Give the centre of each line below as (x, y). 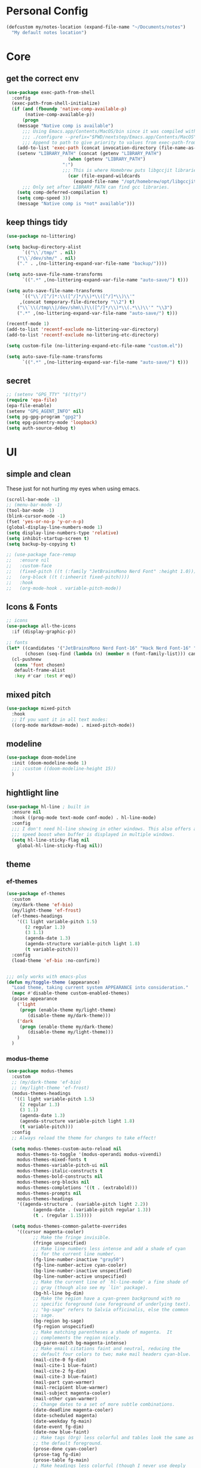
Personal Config (47, 11)
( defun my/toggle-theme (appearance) (53, 982)
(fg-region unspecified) (64, 1326)
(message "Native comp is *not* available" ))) (76, 204)
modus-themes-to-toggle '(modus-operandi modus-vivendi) (89, 1154)
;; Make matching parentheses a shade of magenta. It (102, 1332)
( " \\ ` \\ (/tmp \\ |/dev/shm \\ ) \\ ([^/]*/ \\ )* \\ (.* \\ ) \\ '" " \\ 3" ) (95, 307)
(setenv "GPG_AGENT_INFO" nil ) (45, 411)
